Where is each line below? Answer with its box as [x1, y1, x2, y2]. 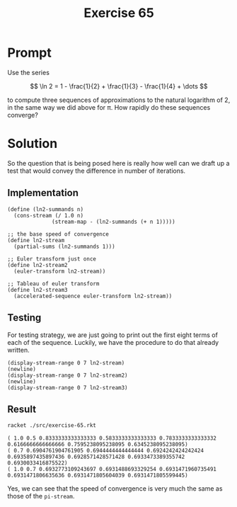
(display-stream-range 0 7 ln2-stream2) [7, 372, 129, 379]
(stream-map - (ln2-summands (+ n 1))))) [52, 218, 175, 225]
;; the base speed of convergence [7, 230, 110, 238]
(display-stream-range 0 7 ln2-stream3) [7, 384, 129, 391]
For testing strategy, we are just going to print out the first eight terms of [7, 331, 218, 339]
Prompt [7, 45, 52, 61]
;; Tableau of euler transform [7, 280, 100, 287]
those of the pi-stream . [7, 492, 75, 501]
